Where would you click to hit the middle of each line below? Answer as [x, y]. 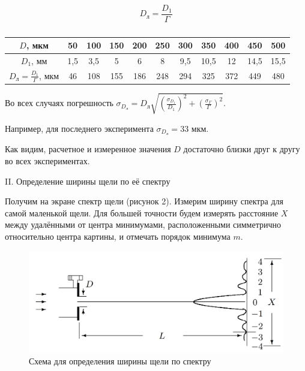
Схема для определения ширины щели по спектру [120, 361]
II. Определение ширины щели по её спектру [88, 181]
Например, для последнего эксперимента [79, 128]
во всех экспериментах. [47, 161]
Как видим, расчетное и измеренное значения [88, 149]
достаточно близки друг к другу [242, 149]
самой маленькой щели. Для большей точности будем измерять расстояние [142, 212]
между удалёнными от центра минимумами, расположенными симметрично [143, 224]
